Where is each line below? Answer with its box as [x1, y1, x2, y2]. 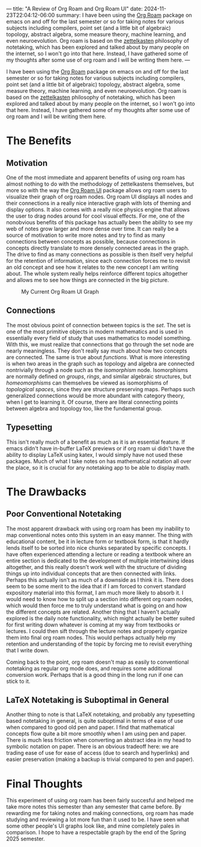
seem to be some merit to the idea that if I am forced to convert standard [6, 582, 186, 590]
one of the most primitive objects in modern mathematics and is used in [6, 328, 184, 335]
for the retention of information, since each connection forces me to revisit [6, 257, 191, 264]
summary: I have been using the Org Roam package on [56, 11, 192, 19]
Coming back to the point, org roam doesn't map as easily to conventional [6, 658, 189, 666]
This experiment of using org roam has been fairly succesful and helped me [6, 797, 194, 804]
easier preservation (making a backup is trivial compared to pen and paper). [6, 756, 194, 763]
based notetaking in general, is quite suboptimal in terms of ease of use [6, 717, 184, 725]
